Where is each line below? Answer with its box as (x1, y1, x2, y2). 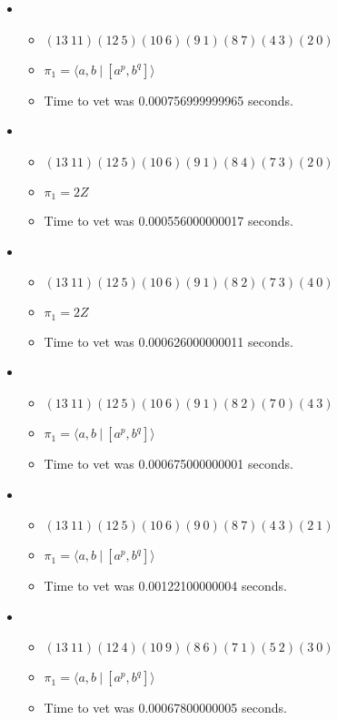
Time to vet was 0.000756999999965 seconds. (44, 90, 293, 109)
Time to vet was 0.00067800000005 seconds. (44, 698, 287, 717)
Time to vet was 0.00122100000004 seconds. (44, 576, 287, 595)
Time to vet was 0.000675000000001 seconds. (44, 454, 293, 473)
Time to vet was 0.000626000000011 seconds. (44, 331, 293, 350)
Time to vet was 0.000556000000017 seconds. (44, 211, 293, 230)
